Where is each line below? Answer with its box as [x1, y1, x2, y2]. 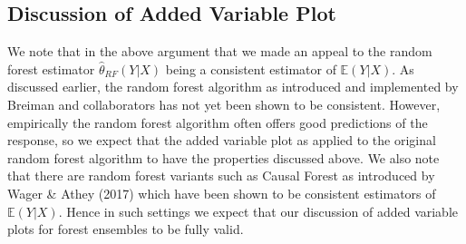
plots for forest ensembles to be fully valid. [7, 220, 244, 239]
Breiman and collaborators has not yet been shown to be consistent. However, [7, 94, 441, 113]
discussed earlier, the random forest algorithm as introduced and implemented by [7, 77, 459, 96]
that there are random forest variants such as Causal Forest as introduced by [7, 166, 435, 185]
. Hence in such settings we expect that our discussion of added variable [58, 201, 459, 220]
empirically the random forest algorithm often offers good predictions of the [7, 112, 428, 132]
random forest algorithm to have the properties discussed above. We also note [7, 148, 440, 167]
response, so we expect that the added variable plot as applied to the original [7, 131, 436, 150]
